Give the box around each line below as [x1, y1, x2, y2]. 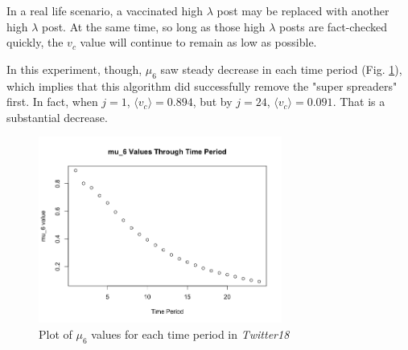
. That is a [332, 93, 385, 110]
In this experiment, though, [6, 60, 142, 77]
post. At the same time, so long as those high [41, 18, 266, 35]
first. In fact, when [6, 93, 98, 110]
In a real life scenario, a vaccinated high [6, 2, 203, 18]
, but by [192, 93, 233, 110]
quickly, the [6, 34, 64, 51]
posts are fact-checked [279, 18, 388, 35]
